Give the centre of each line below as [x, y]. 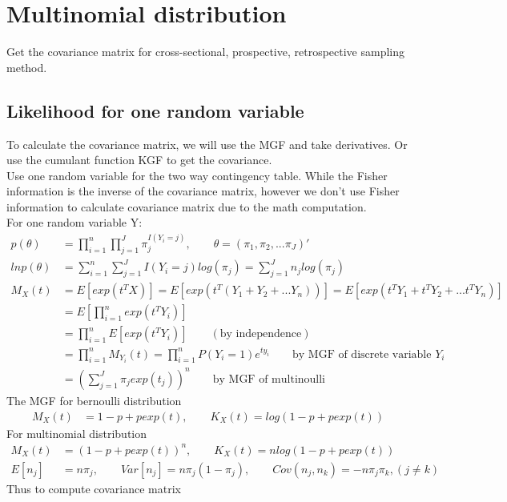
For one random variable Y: [74, 222]
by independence [261, 334]
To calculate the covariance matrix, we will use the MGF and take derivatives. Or [207, 144]
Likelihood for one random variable [155, 110]
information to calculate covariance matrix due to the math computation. [187, 206]
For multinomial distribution [77, 433]
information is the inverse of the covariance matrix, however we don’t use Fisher [203, 191]
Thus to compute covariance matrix [94, 488]
